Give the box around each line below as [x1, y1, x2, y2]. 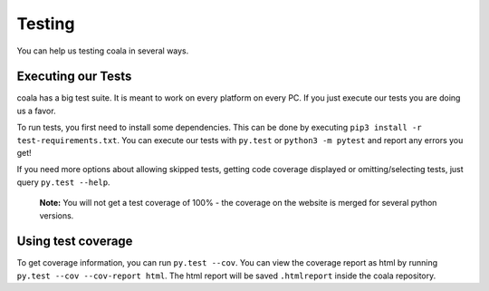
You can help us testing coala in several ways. [16, 45, 189, 56]
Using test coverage [16, 234, 133, 249]
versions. [39, 209, 74, 221]
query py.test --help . [16, 177, 110, 188]
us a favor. [16, 105, 56, 116]
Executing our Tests [16, 69, 132, 84]
